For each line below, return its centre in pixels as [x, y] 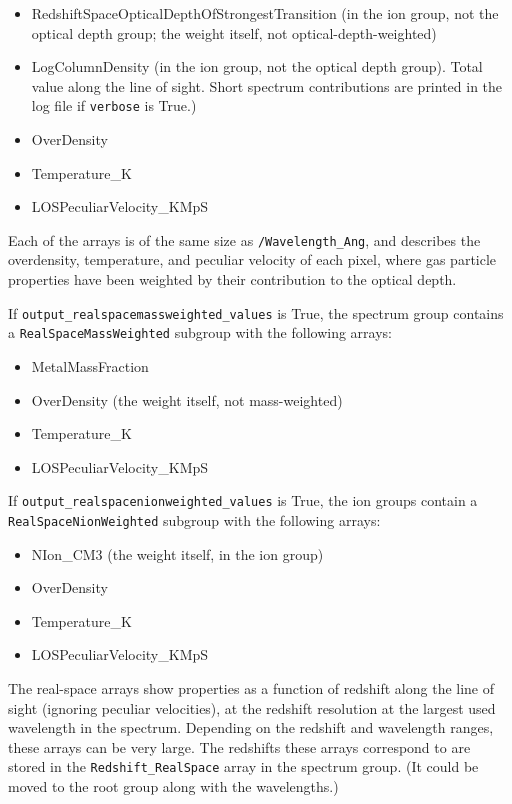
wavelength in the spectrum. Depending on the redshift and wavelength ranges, [251, 727]
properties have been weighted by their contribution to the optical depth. [232, 279]
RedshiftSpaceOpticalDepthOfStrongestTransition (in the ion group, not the [265, 13]
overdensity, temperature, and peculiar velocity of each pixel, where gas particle [252, 259]
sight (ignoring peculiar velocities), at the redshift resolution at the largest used [252, 707]
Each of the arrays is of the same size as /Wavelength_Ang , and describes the [244, 239]
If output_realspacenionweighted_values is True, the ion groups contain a [243, 500]
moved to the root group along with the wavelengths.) [173, 786]
